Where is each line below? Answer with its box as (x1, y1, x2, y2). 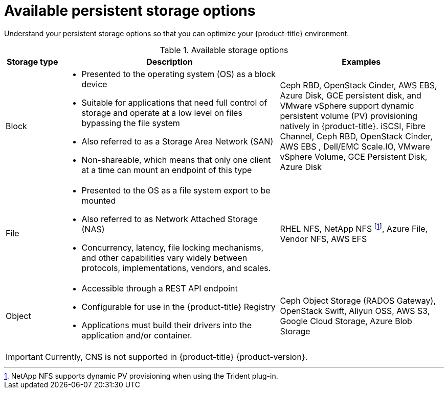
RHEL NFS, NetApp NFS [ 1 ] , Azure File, (280, 222, 428, 234)
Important (6, 351, 43, 362)
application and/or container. (81, 330, 192, 340)
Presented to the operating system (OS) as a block (81, 68, 276, 79)
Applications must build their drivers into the (81, 320, 252, 330)
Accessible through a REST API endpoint (81, 283, 238, 293)
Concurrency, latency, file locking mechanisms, (81, 242, 264, 253)
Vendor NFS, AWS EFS (280, 234, 367, 244)
